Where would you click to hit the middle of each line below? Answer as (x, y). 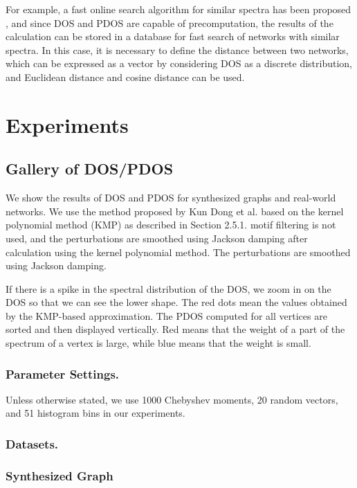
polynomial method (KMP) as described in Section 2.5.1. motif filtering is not (171, 225)
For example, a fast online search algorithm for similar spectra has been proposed (178, 9)
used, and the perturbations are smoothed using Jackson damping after (157, 238)
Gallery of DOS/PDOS (90, 169)
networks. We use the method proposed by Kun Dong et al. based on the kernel (175, 211)
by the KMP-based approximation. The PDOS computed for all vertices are (166, 315)
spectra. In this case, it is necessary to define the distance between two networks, (177, 49)
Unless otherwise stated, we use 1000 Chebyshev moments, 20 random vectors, (172, 399)
